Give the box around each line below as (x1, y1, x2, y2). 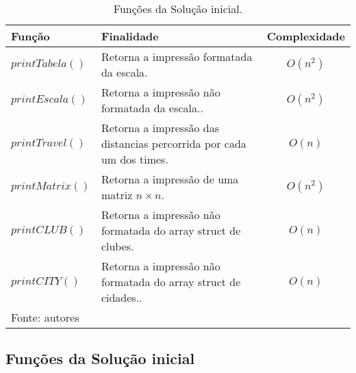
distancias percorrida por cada (101, 136, 246, 151)
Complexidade (266, 28, 345, 44)
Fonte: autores (11, 309, 79, 325)
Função (11, 28, 50, 44)
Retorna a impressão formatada (101, 49, 253, 64)
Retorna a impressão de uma (101, 171, 239, 187)
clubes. (101, 238, 134, 254)
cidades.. (101, 290, 142, 305)
